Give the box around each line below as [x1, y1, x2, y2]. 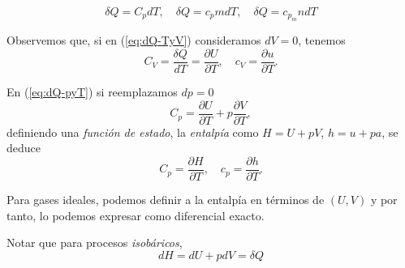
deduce [6, 139, 41, 156]
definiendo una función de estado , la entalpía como [6, 123, 259, 140]
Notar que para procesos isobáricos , [6, 234, 183, 251]
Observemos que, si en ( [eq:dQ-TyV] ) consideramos [6, 32, 261, 49]
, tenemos [298, 32, 346, 49]
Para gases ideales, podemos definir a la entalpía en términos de [6, 190, 325, 207]
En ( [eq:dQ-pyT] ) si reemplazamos [6, 83, 178, 100]
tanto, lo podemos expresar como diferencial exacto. [6, 206, 265, 223]
